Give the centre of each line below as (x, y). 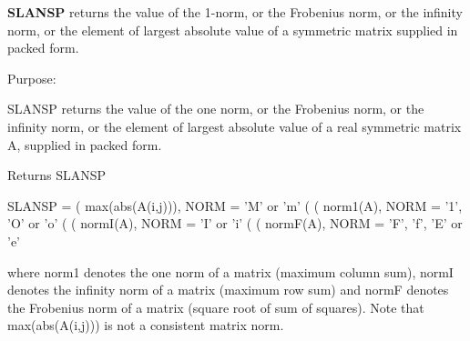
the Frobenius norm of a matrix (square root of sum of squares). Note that (216, 307)
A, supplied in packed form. (85, 144)
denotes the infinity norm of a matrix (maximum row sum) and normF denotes (228, 290)
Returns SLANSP (57, 175)
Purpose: (32, 78)
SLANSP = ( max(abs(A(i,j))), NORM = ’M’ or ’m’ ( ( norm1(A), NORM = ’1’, (235, 205)
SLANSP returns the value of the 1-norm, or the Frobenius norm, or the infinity (235, 12)
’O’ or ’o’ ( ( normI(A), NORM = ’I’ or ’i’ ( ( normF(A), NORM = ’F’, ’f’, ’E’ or (235, 223)
